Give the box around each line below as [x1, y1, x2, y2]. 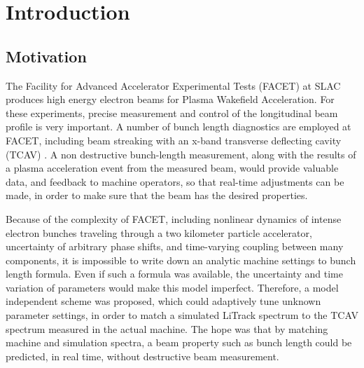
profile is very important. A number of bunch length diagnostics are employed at [6, 119, 351, 134]
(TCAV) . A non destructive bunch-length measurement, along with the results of [6, 146, 356, 161]
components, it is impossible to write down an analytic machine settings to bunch [6, 252, 356, 267]
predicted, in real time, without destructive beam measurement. [6, 348, 279, 363]
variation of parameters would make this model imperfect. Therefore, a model [6, 280, 339, 294]
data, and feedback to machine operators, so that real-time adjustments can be [6, 174, 344, 189]
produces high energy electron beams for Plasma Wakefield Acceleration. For [6, 92, 335, 107]
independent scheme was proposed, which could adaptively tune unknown [6, 294, 321, 308]
